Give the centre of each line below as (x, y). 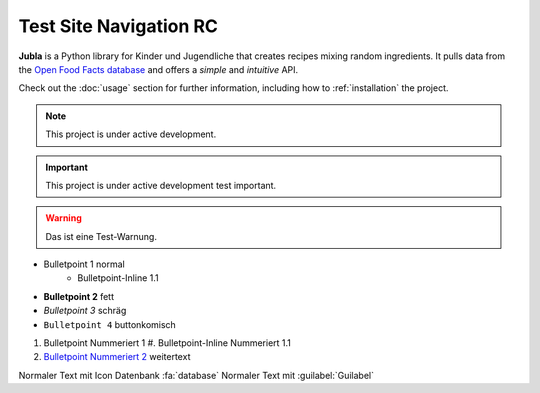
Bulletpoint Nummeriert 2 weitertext (117, 357)
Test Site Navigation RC (118, 26)
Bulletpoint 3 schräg (85, 311)
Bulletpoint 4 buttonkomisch (110, 324)
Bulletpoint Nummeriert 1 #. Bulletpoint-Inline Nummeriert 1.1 (167, 343)
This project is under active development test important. (161, 185)
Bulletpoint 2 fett (79, 296)
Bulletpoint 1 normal (84, 264)
